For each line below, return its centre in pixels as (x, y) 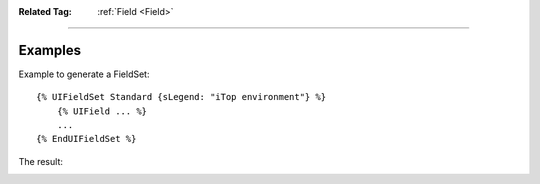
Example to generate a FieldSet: (84, 74)
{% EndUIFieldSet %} (86, 139)
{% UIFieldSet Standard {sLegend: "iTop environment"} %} (181, 97)
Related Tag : (45, 11)
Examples (50, 50)
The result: (41, 161)
